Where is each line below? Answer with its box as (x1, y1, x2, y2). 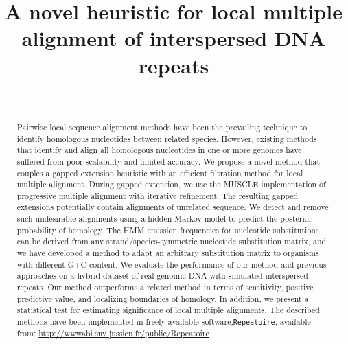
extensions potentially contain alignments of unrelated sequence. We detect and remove (16, 201, 329, 213)
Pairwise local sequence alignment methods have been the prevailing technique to (16, 121, 308, 133)
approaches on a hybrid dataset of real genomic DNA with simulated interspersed (16, 270, 308, 282)
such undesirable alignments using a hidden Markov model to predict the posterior (16, 213, 312, 225)
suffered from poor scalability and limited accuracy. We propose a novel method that (16, 155, 321, 167)
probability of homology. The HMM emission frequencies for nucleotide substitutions (16, 224, 319, 236)
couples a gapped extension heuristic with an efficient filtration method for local (16, 167, 303, 179)
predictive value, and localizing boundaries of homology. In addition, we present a (16, 293, 309, 304)
